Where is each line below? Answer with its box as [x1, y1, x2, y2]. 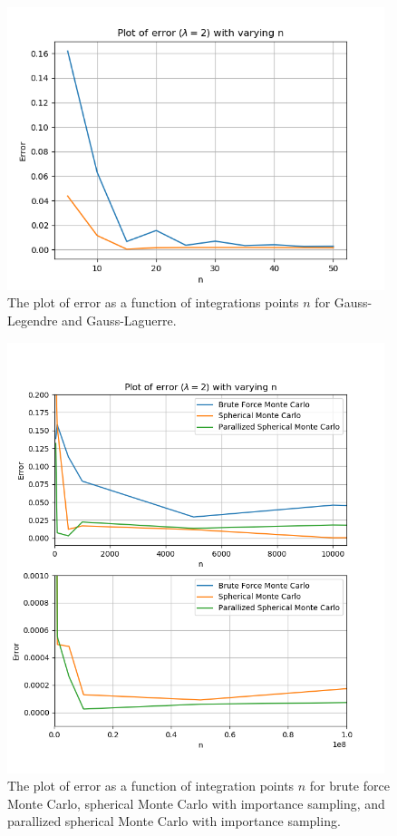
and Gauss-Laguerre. [62, 310, 177, 329]
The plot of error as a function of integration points [7, 776, 295, 795]
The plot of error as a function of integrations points [7, 293, 299, 312]
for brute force [309, 776, 390, 795]
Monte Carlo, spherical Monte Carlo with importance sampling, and [7, 793, 385, 812]
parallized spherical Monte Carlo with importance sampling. [7, 812, 341, 831]
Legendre [7, 310, 58, 329]
